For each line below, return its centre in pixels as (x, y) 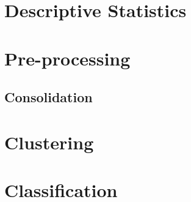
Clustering (49, 142)
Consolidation (49, 97)
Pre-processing (67, 58)
